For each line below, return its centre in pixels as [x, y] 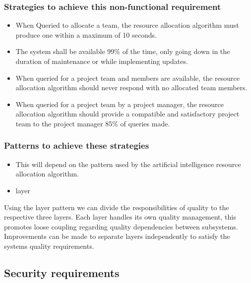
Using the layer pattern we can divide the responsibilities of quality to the [117, 207]
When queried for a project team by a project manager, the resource [120, 104]
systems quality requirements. [49, 246]
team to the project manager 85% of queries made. [93, 123]
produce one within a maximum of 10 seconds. [86, 34]
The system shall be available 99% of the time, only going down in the [123, 51]
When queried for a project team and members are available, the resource [127, 78]
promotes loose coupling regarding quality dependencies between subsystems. [121, 226]
